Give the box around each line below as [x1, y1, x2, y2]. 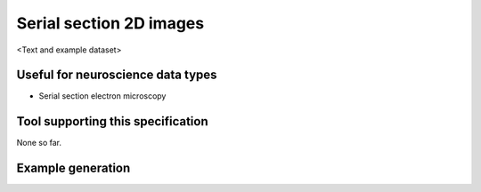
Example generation [16, 161, 131, 176]
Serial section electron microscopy [38, 91, 167, 101]
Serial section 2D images [16, 13, 205, 33]
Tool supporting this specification [16, 114, 208, 129]
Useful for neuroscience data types [16, 68, 217, 83]
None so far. [16, 138, 62, 148]
